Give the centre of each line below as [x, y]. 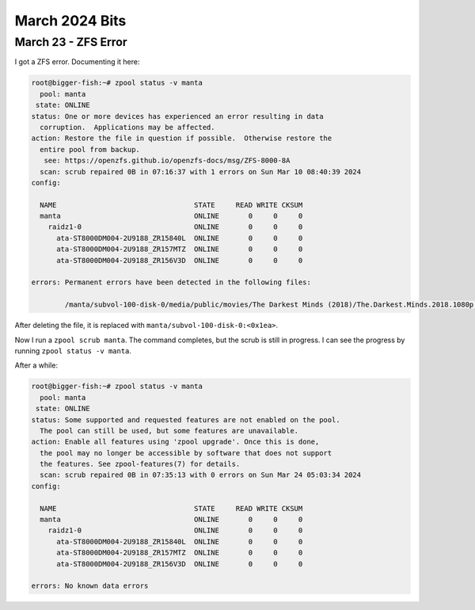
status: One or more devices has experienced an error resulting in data [177, 116]
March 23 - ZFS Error [71, 42]
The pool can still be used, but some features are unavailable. [169, 431]
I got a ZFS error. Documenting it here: [77, 62]
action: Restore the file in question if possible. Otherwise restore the [182, 138]
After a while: [36, 365]
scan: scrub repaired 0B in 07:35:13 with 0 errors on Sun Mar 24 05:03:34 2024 [201, 475]
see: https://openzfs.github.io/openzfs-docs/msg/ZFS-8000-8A [167, 161]
